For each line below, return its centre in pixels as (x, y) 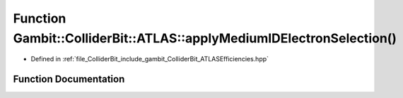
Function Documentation (69, 79)
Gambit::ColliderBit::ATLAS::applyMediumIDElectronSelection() (205, 38)
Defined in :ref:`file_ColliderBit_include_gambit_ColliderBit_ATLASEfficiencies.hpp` (150, 59)
